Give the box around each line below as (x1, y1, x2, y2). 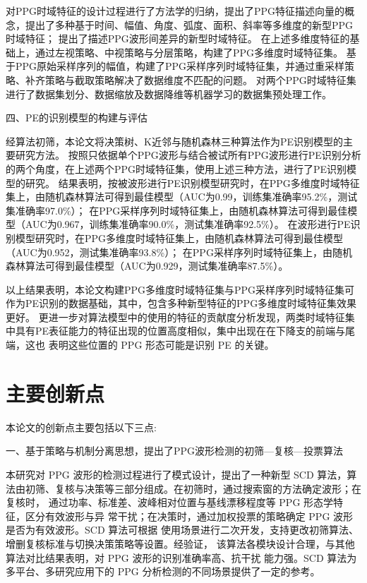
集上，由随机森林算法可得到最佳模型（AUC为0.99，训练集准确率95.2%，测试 (6, 189, 358, 204)
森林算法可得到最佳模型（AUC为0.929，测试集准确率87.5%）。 (6, 258, 289, 273)
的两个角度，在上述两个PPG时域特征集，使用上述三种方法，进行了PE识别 (6, 161, 347, 176)
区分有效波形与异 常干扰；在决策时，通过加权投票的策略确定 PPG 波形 (25, 508, 354, 523)
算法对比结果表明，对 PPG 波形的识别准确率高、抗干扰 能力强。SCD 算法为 (6, 550, 357, 565)
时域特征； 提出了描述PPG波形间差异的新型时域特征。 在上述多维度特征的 (6, 31, 350, 46)
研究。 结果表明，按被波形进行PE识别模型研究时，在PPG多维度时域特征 (25, 175, 360, 190)
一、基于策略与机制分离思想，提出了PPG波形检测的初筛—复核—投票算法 (6, 443, 344, 458)
